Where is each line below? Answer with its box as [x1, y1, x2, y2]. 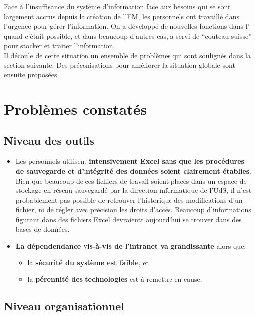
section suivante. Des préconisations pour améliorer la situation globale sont [4, 60, 235, 70]
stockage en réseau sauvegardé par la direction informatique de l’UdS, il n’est [15, 185, 252, 195]
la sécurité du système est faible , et [27, 257, 149, 267]
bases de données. [15, 224, 70, 234]
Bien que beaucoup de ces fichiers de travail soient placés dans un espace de [15, 175, 247, 186]
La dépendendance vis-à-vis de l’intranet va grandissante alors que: [15, 241, 246, 251]
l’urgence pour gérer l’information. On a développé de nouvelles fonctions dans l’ [4, 21, 250, 31]
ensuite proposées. [4, 69, 59, 80]
